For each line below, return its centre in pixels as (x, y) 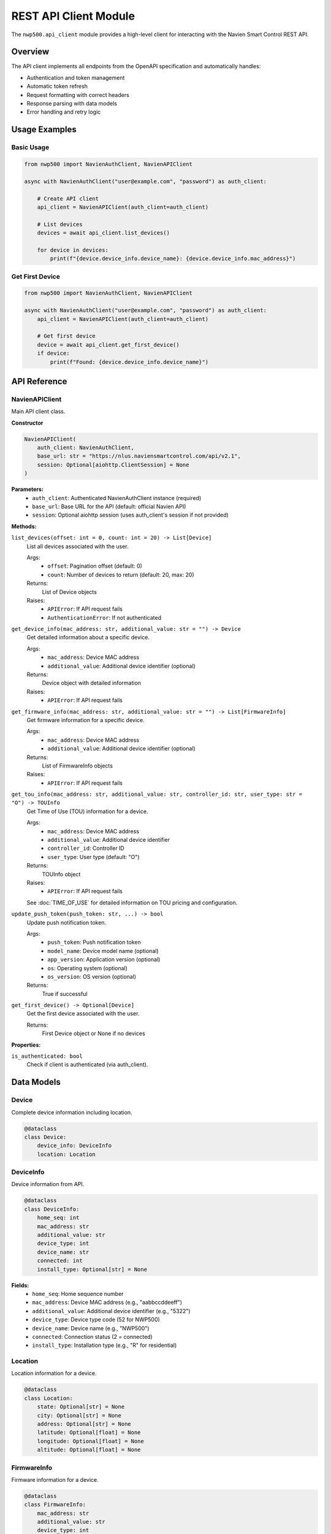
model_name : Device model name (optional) (103, 950)
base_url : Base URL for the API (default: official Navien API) (109, 506)
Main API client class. (38, 412)
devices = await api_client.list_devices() (103, 233)
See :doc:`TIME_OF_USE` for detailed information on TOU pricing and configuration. (132, 903)
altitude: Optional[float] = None (89, 1450)
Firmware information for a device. (55, 1479)
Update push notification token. (67, 922)
